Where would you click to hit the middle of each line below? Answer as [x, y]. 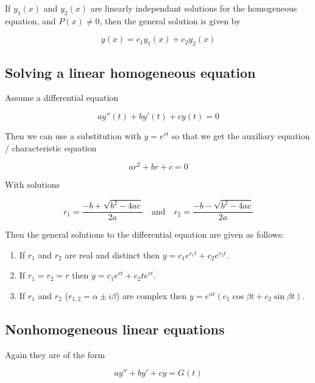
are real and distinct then [112, 254]
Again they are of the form [55, 354]
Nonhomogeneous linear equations [115, 329]
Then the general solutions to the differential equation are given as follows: [145, 234]
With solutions [33, 185]
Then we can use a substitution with [73, 135]
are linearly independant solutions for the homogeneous [194, 8]
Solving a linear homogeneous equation [130, 72]
